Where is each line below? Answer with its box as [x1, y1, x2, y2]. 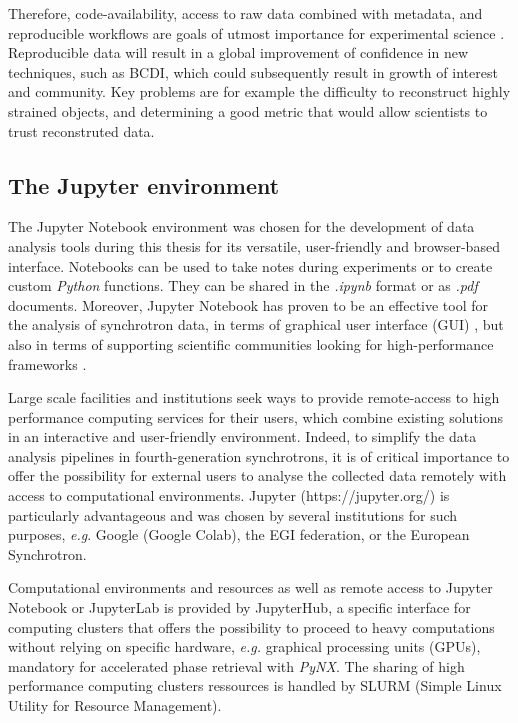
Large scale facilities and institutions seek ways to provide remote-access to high [8, 387, 500, 408]
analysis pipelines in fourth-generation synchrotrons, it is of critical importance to [8, 445, 510, 466]
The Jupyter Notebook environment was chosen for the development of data [8, 216, 475, 237]
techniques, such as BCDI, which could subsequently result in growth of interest [8, 61, 498, 82]
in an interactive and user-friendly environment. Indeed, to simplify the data [8, 426, 477, 447]
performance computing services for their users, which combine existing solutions [8, 406, 504, 427]
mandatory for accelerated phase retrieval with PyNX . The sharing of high [8, 655, 465, 676]
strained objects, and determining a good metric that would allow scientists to [8, 100, 488, 121]
